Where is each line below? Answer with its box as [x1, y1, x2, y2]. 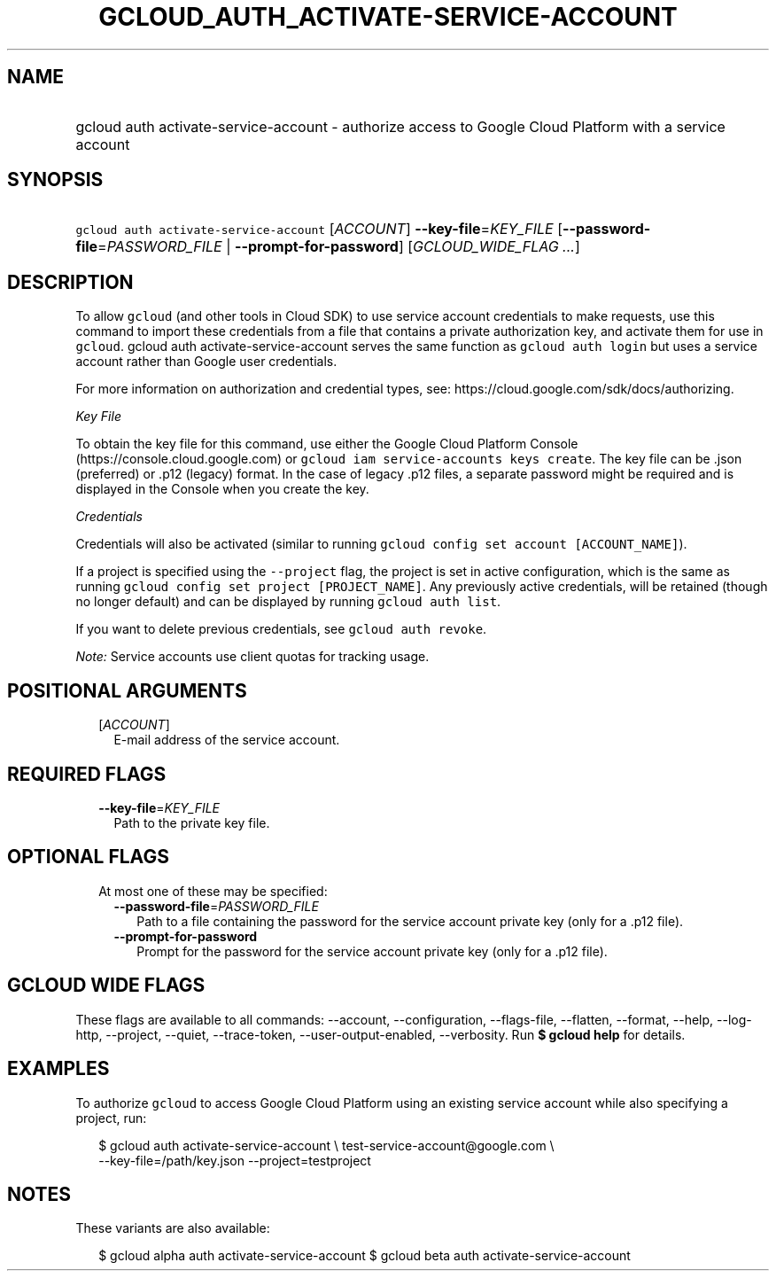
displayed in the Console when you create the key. [75, 481, 369, 497]
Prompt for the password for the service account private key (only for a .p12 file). [136, 943, 608, 959]
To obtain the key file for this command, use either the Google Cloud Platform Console [75, 436, 578, 452]
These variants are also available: [75, 1220, 270, 1236]
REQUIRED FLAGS [7, 762, 167, 785]
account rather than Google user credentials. [75, 354, 338, 370]
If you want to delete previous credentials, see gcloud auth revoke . [75, 621, 487, 637]
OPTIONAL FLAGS [7, 846, 169, 869]
